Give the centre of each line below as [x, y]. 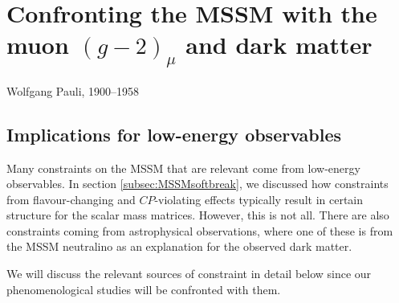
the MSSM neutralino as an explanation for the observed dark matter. [179, 246]
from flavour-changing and [71, 199]
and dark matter [279, 45]
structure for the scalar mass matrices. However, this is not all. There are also [198, 215]
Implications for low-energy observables [174, 134]
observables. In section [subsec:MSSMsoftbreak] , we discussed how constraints [197, 184]
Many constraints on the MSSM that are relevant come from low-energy [183, 168]
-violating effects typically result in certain [259, 199]
